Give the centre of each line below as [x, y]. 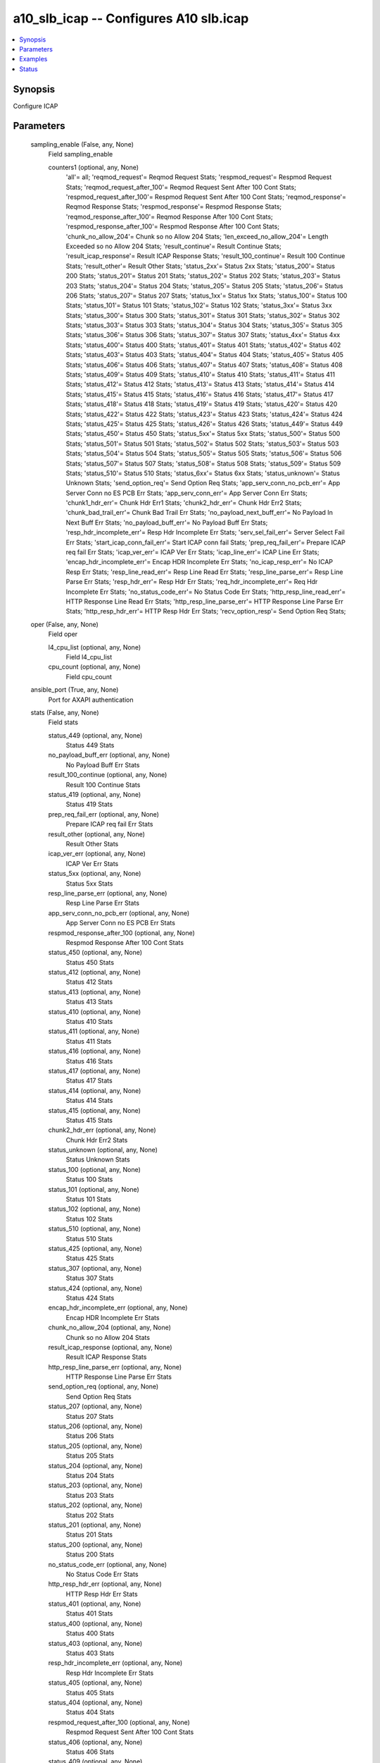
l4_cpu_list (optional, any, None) [94, 647]
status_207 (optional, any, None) [95, 1406]
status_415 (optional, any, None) [94, 1110]
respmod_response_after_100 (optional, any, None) [121, 933]
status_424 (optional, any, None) [95, 1288]
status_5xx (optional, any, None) [95, 874]
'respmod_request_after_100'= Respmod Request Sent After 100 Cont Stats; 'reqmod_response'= [206, 197]
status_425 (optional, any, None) [95, 1249]
